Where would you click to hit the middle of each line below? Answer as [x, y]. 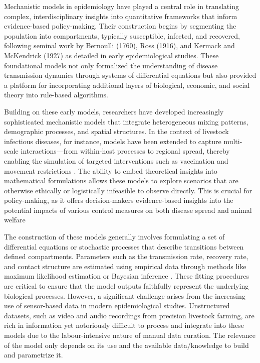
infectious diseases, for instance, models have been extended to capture [113, 141]
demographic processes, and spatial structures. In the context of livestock [116, 131]
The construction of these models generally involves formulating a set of [114, 237]
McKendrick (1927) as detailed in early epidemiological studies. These [111, 55]
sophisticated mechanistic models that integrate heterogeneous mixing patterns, [126, 121]
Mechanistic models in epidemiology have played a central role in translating [121, 6]
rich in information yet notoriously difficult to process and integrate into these [124, 325]
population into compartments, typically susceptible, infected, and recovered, [122, 35]
